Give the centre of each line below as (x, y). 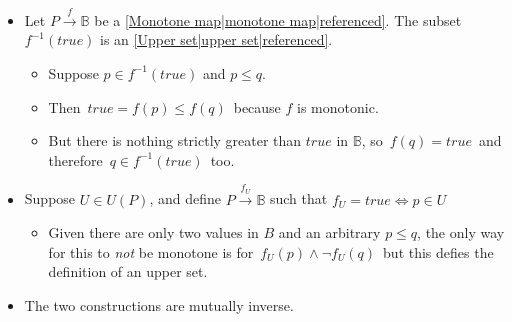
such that (298, 198)
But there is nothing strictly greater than (175, 140)
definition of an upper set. (128, 271)
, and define (185, 198)
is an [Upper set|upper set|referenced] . (216, 39)
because (257, 106)
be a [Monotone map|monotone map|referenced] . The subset (278, 19)
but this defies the (438, 251)
